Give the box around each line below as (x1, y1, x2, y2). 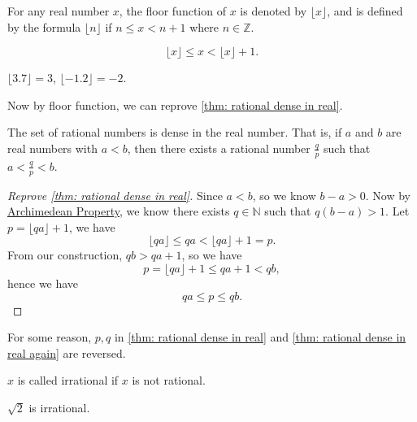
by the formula (7, 18, 81, 35)
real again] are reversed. (7, 344, 126, 361)
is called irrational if (17, 372, 119, 389)
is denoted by (240, 2, 307, 19)
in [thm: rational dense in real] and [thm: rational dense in (114, 328, 406, 346)
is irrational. (28, 398, 90, 415)
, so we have (181, 246, 242, 263)
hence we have (7, 275, 79, 291)
